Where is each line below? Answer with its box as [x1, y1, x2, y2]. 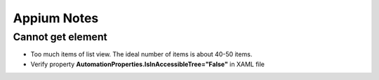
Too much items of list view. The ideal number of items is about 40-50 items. [30, 50, 253, 58]
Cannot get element [13, 31, 108, 43]
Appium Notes [13, 10, 99, 26]
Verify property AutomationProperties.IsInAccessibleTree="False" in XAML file [30, 60, 265, 68]
